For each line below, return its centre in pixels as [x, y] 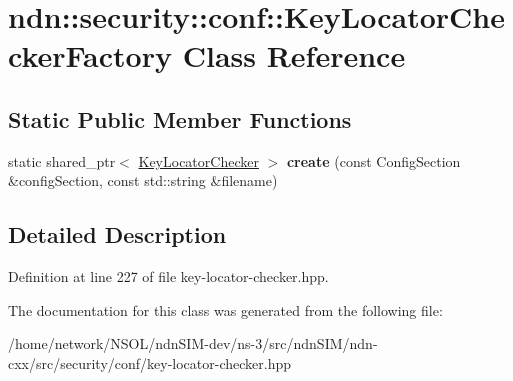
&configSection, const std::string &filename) [143, 180]
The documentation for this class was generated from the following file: [225, 309]
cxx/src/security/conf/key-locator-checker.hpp [150, 362]
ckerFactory [90, 55]
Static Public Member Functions [180, 118]
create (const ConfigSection [373, 160]
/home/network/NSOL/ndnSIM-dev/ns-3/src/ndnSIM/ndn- [193, 343]
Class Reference [294, 55]
